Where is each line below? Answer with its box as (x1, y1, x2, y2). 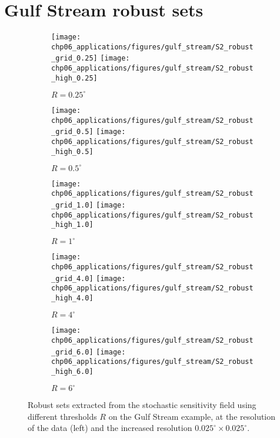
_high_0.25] (51, 73, 98, 82)
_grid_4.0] (51, 274, 94, 283)
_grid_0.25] (51, 54, 98, 63)
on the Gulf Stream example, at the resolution (108, 410, 276, 422)
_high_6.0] (51, 367, 94, 376)
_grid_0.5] (51, 128, 94, 136)
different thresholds (28, 410, 97, 422)
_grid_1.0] (51, 201, 94, 209)
